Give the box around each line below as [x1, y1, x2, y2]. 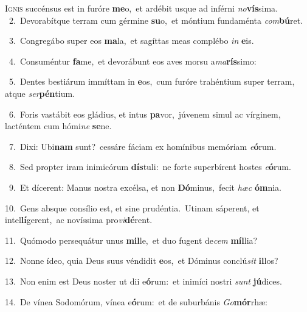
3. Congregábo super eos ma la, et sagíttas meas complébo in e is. [9, 34, 254, 47]
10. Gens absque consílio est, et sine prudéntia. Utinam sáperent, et [5, 201, 260, 214]
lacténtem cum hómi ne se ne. [5, 119, 112, 132]
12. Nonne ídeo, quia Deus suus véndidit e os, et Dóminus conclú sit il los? [5, 254, 278, 267]
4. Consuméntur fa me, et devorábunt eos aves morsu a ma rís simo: [9, 54, 257, 67]
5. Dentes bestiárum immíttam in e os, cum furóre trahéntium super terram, [9, 75, 295, 88]
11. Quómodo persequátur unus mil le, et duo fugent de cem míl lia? [5, 233, 258, 246]
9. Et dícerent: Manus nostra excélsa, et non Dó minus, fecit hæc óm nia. [9, 180, 282, 193]
